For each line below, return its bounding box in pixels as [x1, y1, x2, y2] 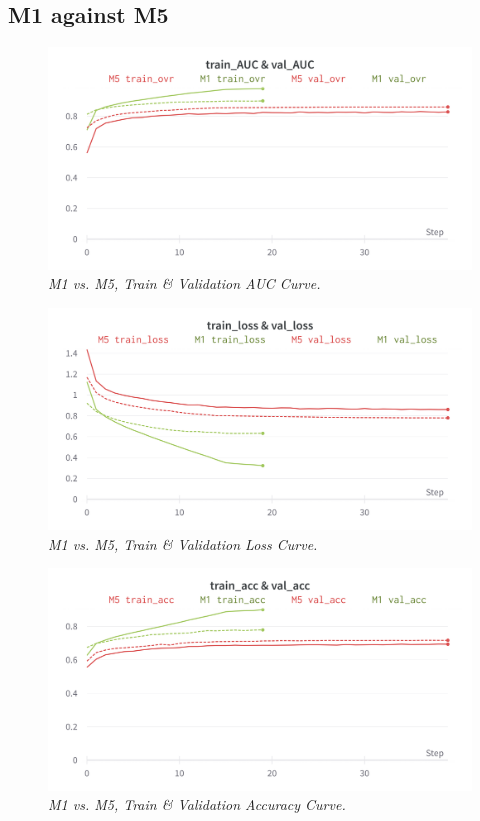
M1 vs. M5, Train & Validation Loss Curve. [48, 533, 318, 554]
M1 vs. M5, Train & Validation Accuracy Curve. [48, 794, 346, 815]
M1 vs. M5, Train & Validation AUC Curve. [48, 273, 321, 294]
